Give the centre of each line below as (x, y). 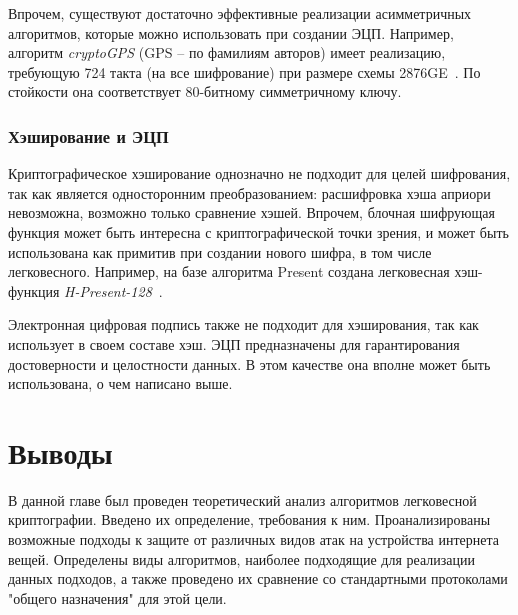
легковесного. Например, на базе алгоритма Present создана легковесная (229, 271)
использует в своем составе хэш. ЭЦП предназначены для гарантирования (234, 343)
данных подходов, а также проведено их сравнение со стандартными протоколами (258, 578)
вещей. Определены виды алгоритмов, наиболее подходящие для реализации (241, 558)
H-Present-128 (108, 290)
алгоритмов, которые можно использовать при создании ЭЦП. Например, (231, 32)
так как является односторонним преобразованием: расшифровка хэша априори (249, 192)
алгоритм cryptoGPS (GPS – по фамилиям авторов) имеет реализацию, (227, 52)
